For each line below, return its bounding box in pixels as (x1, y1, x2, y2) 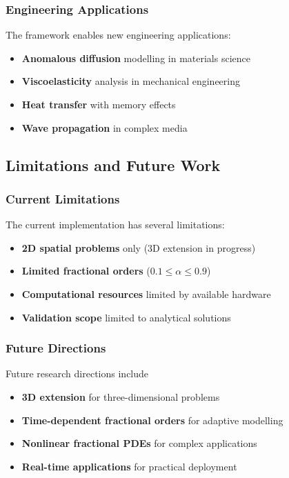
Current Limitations (6, 190, 120, 207)
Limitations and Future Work (6, 154, 221, 175)
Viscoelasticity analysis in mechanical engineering (21, 74, 240, 88)
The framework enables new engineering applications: (6, 28, 231, 42)
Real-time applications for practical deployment (21, 459, 237, 473)
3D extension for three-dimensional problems (21, 389, 220, 404)
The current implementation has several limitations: (6, 217, 225, 232)
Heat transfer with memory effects (21, 97, 176, 111)
